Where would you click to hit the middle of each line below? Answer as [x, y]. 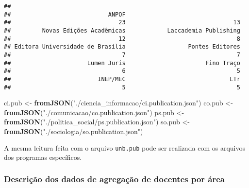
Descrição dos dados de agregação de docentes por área [115, 179]
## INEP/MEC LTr [122, 79]
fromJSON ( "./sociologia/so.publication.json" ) [74, 131]
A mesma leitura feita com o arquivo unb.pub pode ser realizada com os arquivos [125, 147]
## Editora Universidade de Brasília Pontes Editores [122, 47]
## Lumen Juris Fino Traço [122, 63]
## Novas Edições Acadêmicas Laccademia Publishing [122, 30]
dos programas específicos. [43, 157]
